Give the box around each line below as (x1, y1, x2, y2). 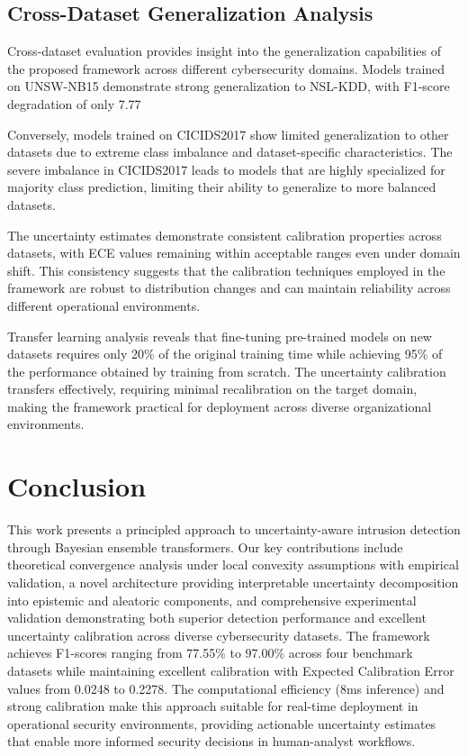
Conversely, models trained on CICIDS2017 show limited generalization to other (7, 124, 449, 143)
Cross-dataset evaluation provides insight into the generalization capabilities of (7, 41, 442, 60)
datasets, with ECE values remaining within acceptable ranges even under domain (7, 243, 461, 262)
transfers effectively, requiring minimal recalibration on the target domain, (7, 379, 418, 398)
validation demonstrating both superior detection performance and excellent (7, 608, 427, 627)
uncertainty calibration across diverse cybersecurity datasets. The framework (7, 625, 430, 644)
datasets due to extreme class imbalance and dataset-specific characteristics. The (7, 142, 453, 161)
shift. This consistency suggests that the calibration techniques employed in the (7, 260, 445, 279)
